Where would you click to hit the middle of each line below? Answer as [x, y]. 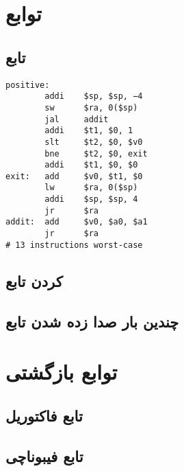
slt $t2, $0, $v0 [94, 142]
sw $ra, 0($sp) [91, 107]
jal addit [77, 119]
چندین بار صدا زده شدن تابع [92, 321]
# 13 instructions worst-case [74, 245]
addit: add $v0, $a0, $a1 [77, 222]
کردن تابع [34, 280]
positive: [28, 85]
